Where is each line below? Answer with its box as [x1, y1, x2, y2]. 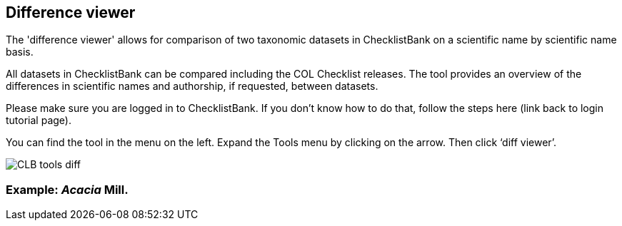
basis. [6, 46, 34, 58]
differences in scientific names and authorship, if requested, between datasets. [6, 80, 378, 93]
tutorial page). [6, 114, 71, 127]
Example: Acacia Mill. [6, 182, 129, 197]
